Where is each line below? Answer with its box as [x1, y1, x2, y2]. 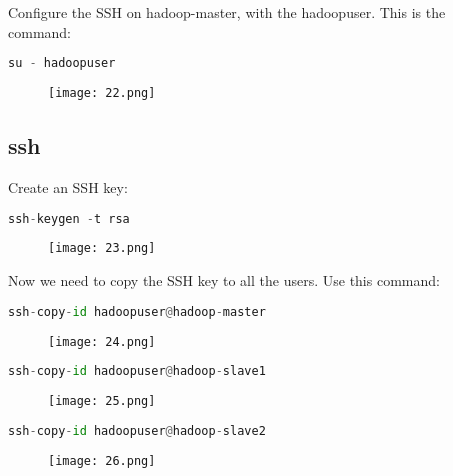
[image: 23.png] [48, 241, 156, 256]
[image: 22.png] [48, 86, 156, 101]
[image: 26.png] [48, 453, 156, 468]
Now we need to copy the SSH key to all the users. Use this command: [8, 270, 440, 291]
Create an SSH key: [8, 176, 128, 197]
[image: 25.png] [48, 394, 156, 409]
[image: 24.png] [48, 334, 156, 349]
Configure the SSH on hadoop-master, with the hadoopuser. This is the [8, 2, 446, 22]
